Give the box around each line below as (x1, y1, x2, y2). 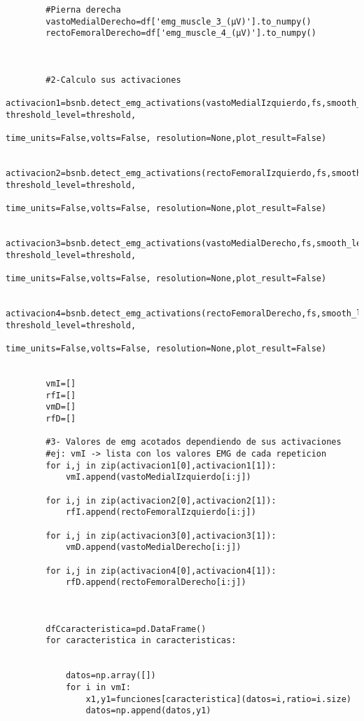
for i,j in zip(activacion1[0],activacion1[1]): (45, 460, 276, 471)
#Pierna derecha (45, 5, 121, 15)
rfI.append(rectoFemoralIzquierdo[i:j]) (65, 507, 256, 518)
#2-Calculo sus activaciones (45, 74, 181, 85)
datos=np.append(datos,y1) (85, 706, 211, 716)
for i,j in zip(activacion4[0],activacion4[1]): (45, 565, 276, 576)
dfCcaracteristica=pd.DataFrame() (45, 624, 206, 634)
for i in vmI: (65, 682, 131, 693)
